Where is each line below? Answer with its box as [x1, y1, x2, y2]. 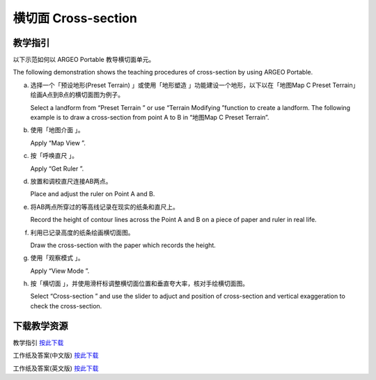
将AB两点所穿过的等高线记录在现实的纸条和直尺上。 [30, 203, 179, 211]
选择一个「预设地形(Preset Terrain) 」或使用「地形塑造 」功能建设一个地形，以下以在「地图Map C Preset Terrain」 [30, 81, 359, 89]
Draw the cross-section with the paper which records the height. [30, 241, 216, 249]
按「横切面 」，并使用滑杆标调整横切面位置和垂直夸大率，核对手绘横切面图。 [30, 279, 249, 288]
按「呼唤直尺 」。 [30, 152, 78, 160]
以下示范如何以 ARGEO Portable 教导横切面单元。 [13, 56, 155, 64]
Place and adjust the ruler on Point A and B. [30, 190, 155, 198]
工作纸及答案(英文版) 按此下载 [13, 364, 99, 372]
